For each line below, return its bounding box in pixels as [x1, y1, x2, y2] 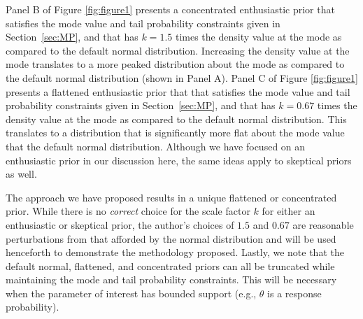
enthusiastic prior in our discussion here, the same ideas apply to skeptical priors [6, 153, 352, 167]
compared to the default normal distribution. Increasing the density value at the [6, 43, 350, 57]
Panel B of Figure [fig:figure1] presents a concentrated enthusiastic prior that [6, 2, 335, 16]
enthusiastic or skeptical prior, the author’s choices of [6, 217, 234, 232]
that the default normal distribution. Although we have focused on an [6, 139, 306, 153]
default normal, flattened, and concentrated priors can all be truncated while [6, 258, 335, 273]
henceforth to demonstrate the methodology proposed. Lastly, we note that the [6, 245, 344, 260]
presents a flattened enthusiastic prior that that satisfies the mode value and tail [6, 84, 350, 99]
